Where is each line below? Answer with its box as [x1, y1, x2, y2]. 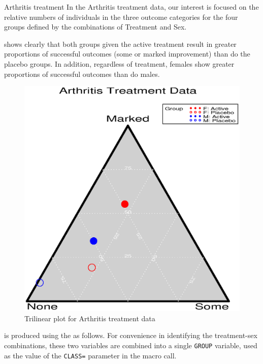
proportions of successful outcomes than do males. [4, 68, 160, 79]
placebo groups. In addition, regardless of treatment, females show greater [4, 58, 235, 69]
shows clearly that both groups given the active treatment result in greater [4, 38, 237, 49]
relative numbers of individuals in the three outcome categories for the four [4, 11, 238, 22]
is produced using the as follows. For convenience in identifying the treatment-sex [4, 330, 257, 341]
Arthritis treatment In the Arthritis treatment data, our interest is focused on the [4, 2, 259, 12]
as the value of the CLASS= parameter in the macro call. [4, 350, 177, 360]
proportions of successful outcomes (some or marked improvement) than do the [4, 48, 250, 59]
